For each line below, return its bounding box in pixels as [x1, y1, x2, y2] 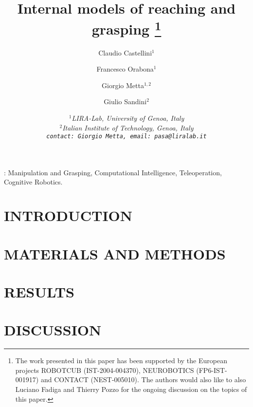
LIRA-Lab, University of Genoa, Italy [72, 113, 184, 123]
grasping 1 [91, 17, 162, 39]
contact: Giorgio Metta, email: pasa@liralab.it [46, 133, 207, 140]
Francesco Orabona [96, 64, 154, 74]
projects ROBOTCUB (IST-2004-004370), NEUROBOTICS [15, 365, 194, 375]
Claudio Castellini [98, 47, 152, 57]
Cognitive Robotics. [4, 177, 63, 187]
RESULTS [4, 281, 74, 301]
